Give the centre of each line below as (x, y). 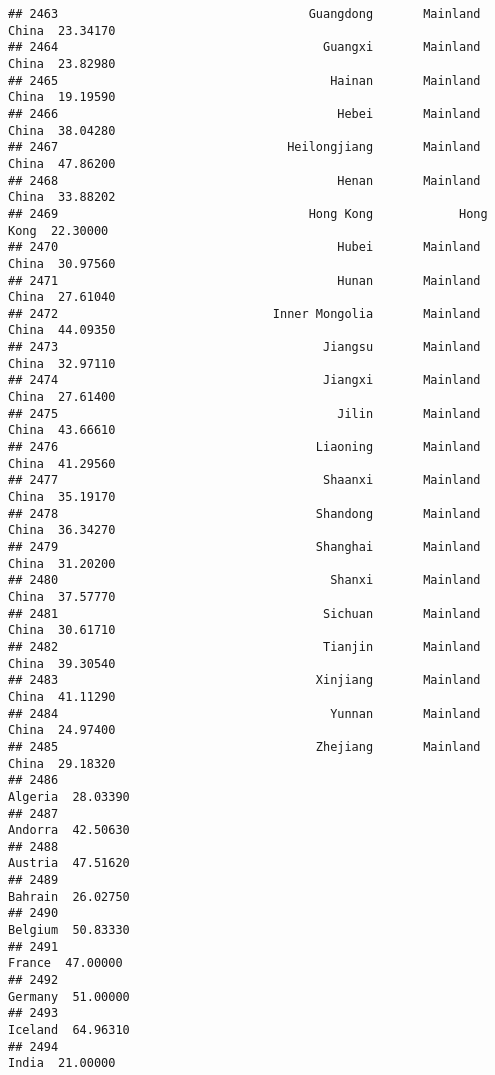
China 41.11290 (62, 696)
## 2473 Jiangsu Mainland (244, 347)
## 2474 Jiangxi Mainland (244, 380)
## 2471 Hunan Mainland (244, 280)
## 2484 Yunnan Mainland (244, 713)
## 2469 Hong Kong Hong (248, 213)
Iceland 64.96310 (69, 1030)
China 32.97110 (62, 363)
